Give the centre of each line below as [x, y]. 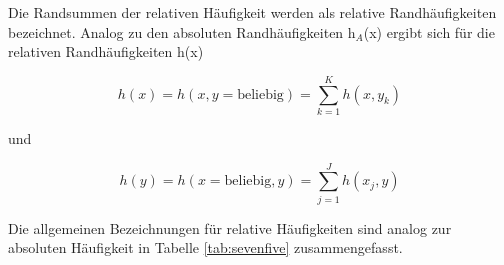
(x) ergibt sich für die [429, 31]
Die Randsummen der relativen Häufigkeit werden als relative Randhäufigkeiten [252, 12]
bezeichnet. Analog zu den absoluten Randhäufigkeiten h [182, 31]
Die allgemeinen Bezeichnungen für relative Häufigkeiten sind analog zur [230, 227]
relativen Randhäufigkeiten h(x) [106, 51]
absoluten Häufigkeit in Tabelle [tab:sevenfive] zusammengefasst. [205, 247]
